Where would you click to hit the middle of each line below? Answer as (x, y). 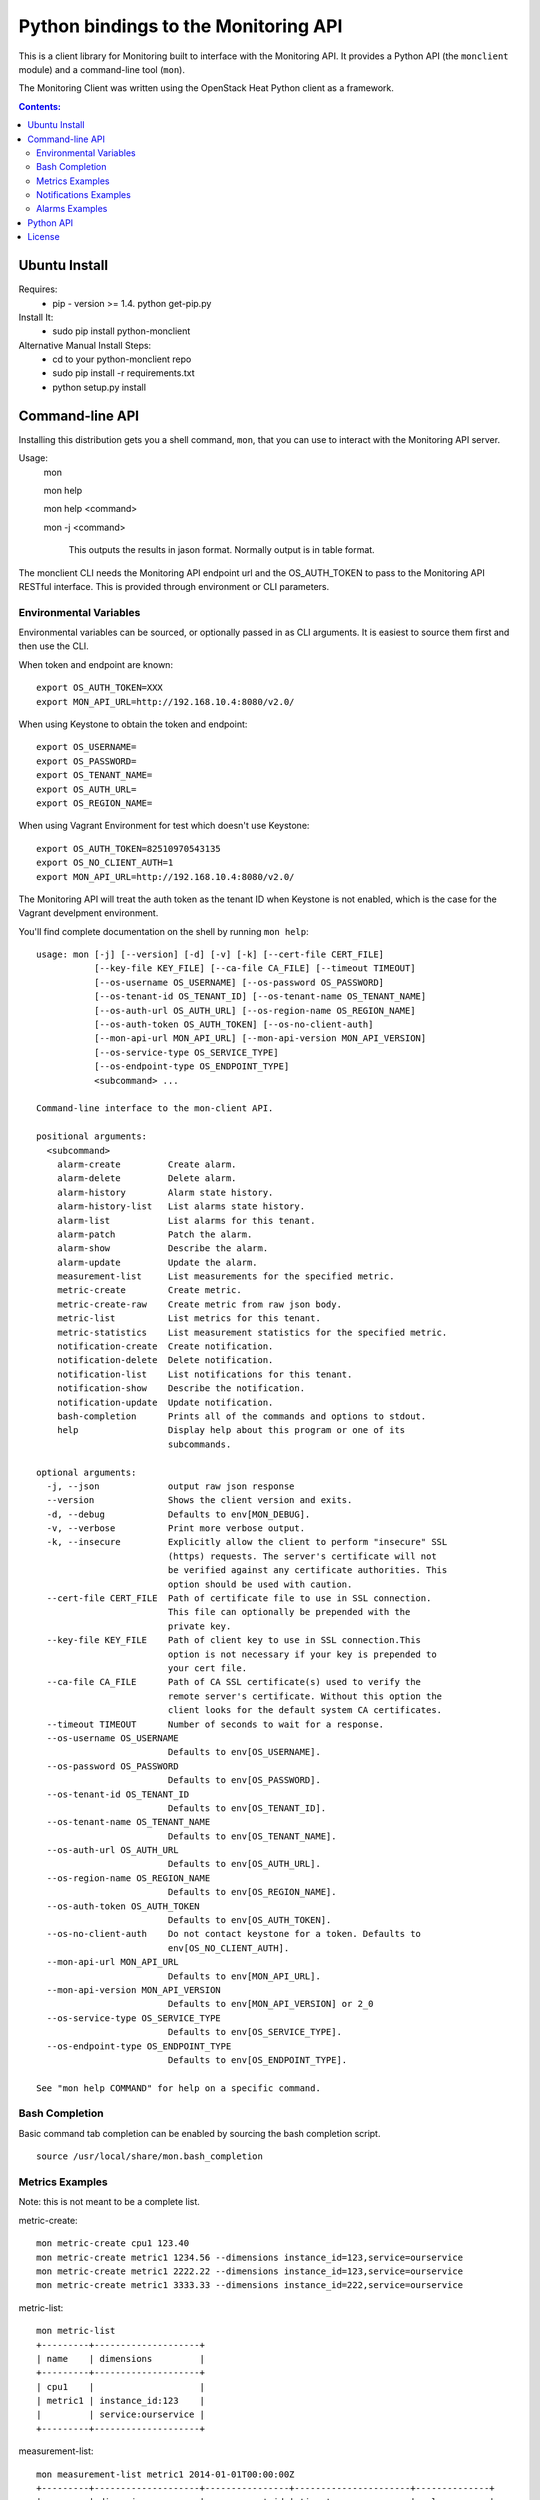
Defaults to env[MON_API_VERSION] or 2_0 (270, 2004)
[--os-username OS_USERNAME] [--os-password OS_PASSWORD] (239, 982)
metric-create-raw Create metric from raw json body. (199, 1304)
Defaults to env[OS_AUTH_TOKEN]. (249, 1920)
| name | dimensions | (120, 2358)
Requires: (38, 289)
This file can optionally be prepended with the (289, 1612)
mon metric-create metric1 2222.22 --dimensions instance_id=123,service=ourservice (250, 2271)
